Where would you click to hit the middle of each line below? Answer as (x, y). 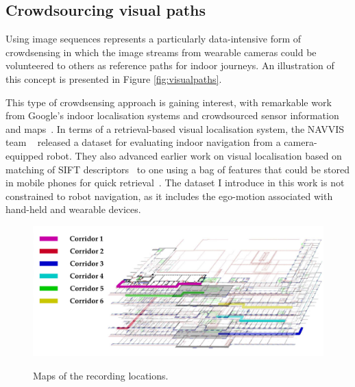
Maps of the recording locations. (101, 375)
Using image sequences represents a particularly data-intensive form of (154, 39)
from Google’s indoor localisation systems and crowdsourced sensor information (172, 115)
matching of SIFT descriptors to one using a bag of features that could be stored (178, 169)
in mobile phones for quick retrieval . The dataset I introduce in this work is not (175, 183)
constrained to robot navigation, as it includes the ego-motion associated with (169, 196)
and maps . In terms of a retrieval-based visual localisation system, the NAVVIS (175, 128)
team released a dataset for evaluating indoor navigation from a (143, 142)
